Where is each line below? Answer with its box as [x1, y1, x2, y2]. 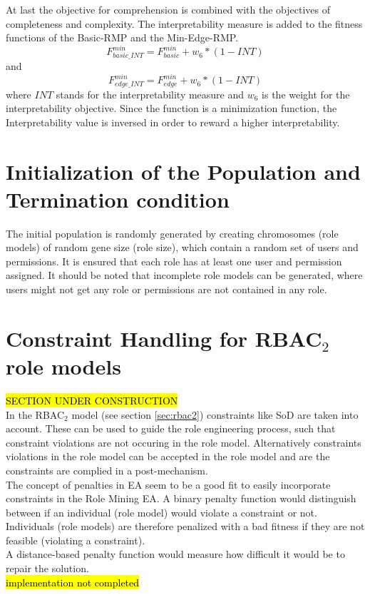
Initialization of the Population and [6, 156, 361, 185]
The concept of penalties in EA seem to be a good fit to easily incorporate [6, 477, 331, 492]
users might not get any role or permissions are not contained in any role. [6, 282, 327, 297]
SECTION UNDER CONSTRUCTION [6, 392, 178, 407]
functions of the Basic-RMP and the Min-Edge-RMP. [6, 30, 239, 45]
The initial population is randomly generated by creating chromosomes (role [6, 225, 339, 240]
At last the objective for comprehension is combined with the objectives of [6, 2, 330, 16]
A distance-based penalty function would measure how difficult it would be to [6, 546, 345, 561]
